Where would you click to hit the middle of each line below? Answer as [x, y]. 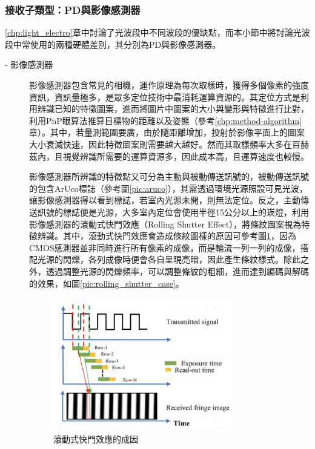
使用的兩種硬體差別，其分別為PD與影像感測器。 [125, 44]
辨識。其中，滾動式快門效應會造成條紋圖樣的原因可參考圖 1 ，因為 [167, 236]
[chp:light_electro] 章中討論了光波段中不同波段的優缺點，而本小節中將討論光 [153, 32]
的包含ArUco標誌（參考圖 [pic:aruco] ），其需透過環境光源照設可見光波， [168, 188]
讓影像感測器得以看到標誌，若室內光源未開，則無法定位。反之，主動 [165, 200]
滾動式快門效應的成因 [96, 438]
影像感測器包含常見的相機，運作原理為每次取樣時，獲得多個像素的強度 [169, 85]
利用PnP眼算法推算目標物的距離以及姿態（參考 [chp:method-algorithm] [166, 120]
